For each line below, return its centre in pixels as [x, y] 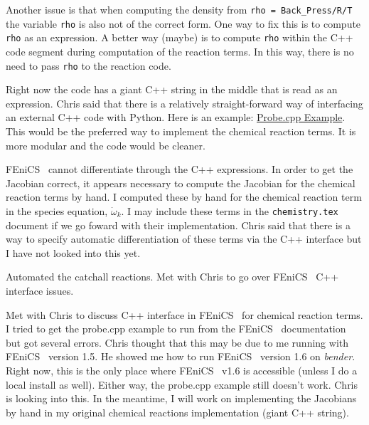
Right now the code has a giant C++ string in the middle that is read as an [172, 89]
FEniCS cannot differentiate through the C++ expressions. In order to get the [180, 169]
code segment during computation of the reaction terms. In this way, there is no [180, 51]
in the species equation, [57, 210]
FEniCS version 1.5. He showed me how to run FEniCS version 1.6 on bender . [181, 356]
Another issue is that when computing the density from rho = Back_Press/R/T [179, 9]
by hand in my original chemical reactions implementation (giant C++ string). [177, 412]
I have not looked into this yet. [73, 252]
